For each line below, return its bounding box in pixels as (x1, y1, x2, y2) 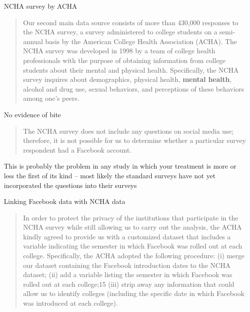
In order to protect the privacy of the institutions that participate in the (23, 212, 238, 222)
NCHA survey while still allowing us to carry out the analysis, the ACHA (23, 222, 242, 232)
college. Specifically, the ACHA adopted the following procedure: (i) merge (23, 250, 245, 261)
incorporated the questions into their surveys (4, 180, 137, 190)
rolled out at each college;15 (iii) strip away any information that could (23, 279, 234, 289)
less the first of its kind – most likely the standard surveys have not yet (4, 170, 216, 180)
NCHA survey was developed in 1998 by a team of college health (23, 46, 216, 56)
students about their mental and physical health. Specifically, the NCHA (23, 64, 239, 75)
